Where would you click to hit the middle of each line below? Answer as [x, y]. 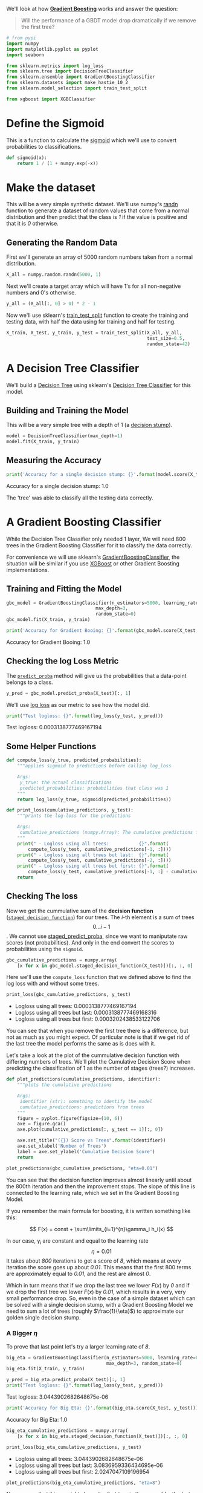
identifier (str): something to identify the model [86, 1101]
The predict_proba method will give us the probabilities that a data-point [96, 675]
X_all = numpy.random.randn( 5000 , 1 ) [54, 275]
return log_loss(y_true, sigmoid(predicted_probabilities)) [94, 799]
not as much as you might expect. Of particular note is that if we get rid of [98, 1037]
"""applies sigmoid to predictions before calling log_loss [94, 766]
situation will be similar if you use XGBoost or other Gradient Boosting [93, 563]
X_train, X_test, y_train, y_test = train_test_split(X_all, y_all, [94, 333]
